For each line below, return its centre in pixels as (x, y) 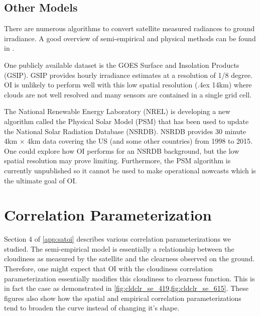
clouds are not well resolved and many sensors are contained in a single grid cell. (128, 94)
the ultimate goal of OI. (41, 180)
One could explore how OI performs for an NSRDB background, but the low (122, 150)
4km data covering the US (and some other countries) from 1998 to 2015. (140, 141)
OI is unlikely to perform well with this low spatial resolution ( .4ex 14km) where (128, 85)
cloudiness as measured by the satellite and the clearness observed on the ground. (129, 258)
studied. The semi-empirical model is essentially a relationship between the (119, 248)
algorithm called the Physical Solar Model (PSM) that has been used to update (126, 121)
